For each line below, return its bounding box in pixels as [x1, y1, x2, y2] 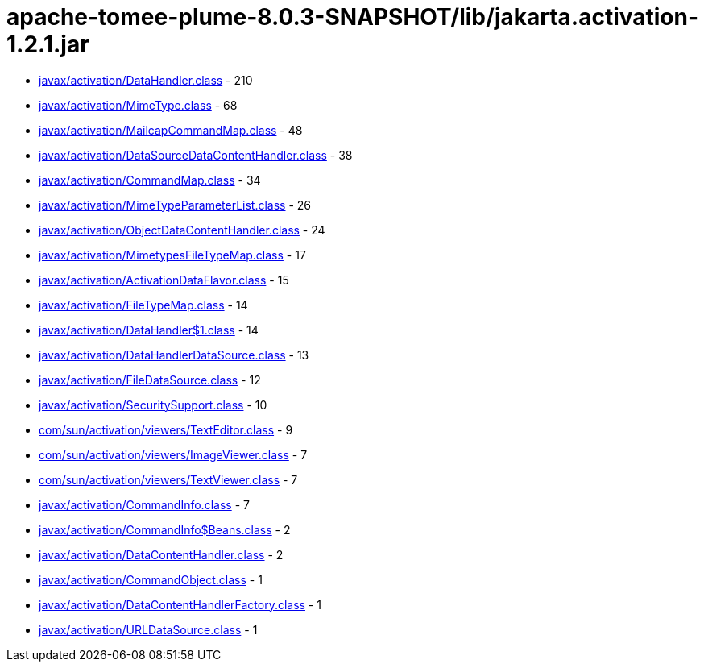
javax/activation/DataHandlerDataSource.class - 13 [39, 347, 309, 362]
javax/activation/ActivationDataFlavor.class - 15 [39, 272, 289, 287]
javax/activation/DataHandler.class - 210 [39, 73, 253, 87]
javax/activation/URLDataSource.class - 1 [39, 622, 258, 637]
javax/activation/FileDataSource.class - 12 [39, 372, 261, 387]
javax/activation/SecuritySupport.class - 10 [39, 397, 267, 412]
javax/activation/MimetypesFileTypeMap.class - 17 [39, 247, 306, 262]
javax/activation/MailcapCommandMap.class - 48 [39, 122, 303, 137]
